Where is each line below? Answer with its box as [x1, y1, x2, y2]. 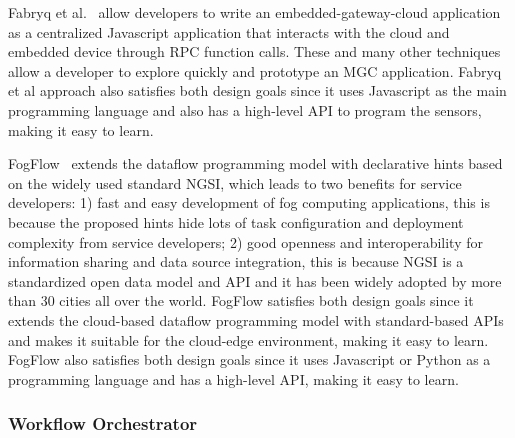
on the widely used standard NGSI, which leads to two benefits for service [8, 172, 462, 193]
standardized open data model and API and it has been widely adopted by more [8, 270, 502, 291]
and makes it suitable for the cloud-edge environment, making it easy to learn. [8, 329, 489, 350]
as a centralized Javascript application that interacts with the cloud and [8, 21, 450, 42]
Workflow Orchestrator [8, 411, 198, 436]
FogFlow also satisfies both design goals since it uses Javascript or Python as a [8, 349, 491, 370]
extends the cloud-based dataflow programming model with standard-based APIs [8, 309, 504, 330]
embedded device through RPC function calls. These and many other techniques [8, 41, 501, 62]
